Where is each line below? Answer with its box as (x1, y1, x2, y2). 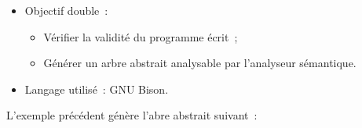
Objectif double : (24, 2, 108, 18)
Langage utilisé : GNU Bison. (24, 80, 169, 97)
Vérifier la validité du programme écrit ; (43, 28, 238, 44)
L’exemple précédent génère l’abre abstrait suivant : (6, 107, 258, 123)
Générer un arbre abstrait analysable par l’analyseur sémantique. (43, 55, 357, 71)
